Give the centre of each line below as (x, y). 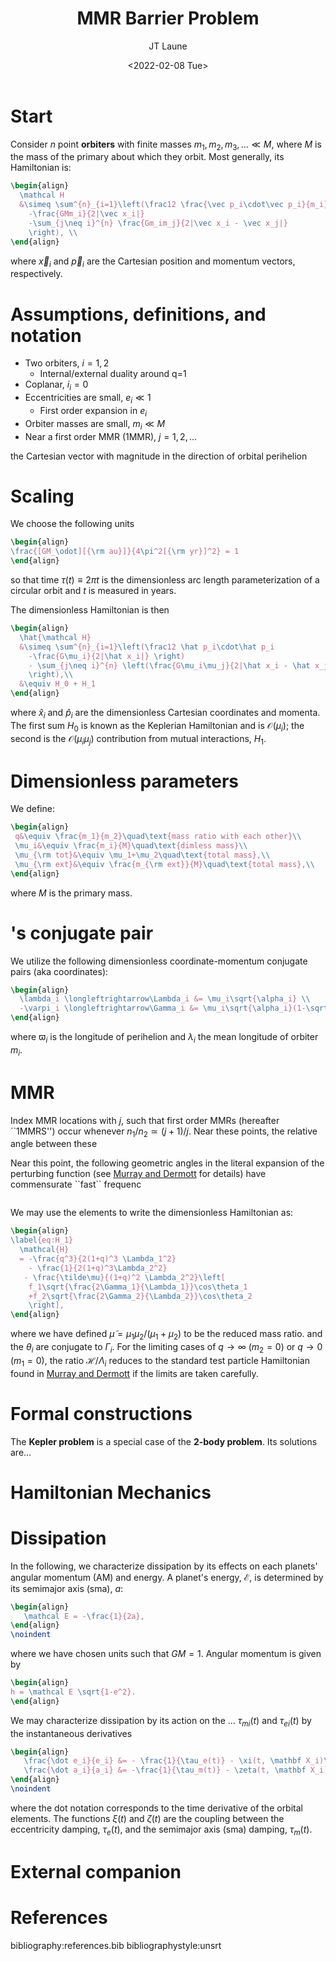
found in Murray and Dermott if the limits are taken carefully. (134, 1373)
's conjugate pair (82, 933)
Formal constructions (101, 1413)
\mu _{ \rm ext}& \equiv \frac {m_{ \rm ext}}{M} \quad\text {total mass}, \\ (164, 864)
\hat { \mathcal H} (55, 637)
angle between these (54, 1144)
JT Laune (168, 46)
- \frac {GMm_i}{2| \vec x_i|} (86, 214)
